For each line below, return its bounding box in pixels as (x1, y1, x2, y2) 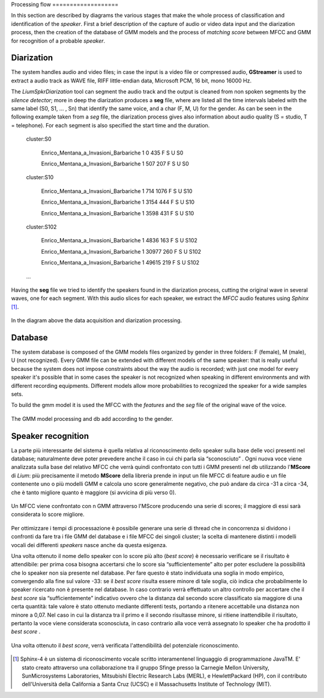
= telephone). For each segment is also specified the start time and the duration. (11, 121, 210, 129)
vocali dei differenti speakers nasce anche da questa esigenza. (11, 541, 167, 548)
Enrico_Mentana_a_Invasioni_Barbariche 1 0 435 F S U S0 (41, 149, 184, 156)
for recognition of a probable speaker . (11, 37, 106, 44)
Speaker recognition (11, 430, 89, 441)
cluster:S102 (26, 223, 57, 230)
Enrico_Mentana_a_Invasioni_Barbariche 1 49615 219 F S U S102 (41, 259, 200, 266)
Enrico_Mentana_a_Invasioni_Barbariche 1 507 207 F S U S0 (41, 160, 189, 167)
